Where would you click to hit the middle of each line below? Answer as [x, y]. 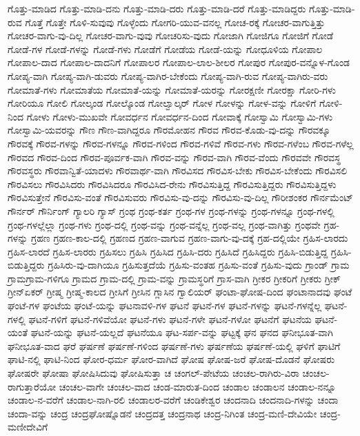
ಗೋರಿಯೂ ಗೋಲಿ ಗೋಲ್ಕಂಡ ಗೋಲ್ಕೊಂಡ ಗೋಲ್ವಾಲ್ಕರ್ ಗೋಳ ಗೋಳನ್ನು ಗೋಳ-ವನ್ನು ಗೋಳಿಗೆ [162, 103]
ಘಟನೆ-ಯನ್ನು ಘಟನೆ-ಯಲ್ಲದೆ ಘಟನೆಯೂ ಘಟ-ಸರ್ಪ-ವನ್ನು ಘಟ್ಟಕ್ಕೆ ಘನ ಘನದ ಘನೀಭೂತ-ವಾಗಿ [182, 332]
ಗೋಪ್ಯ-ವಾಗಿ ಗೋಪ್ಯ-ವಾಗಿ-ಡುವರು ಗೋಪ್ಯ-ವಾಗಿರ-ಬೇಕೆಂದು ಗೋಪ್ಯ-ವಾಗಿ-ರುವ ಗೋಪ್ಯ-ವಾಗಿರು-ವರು [168, 75]
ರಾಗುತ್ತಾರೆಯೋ [32, 386]
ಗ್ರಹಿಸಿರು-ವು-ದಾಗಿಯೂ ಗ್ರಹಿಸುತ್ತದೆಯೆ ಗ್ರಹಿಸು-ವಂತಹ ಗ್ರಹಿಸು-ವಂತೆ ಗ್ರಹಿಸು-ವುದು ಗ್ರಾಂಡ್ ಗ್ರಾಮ [199, 265]
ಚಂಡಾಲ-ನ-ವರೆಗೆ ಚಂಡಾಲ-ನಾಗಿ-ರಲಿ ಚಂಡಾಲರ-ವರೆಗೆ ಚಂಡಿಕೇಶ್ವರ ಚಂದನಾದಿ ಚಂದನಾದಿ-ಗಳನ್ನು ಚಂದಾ [173, 400]
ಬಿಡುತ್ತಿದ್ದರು [26, 265]
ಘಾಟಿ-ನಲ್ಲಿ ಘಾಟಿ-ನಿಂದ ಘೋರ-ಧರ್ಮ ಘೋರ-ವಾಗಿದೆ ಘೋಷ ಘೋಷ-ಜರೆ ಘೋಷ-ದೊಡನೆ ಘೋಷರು [171, 359]
